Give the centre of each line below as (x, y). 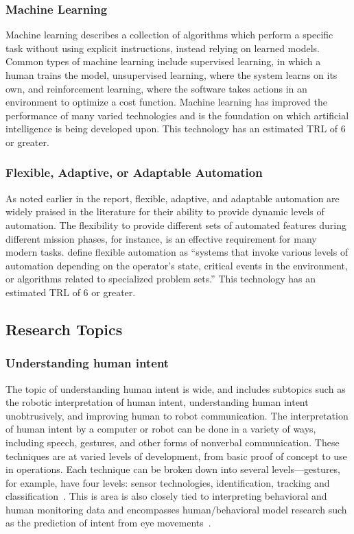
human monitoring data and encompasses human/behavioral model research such (176, 509)
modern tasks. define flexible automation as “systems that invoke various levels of (177, 252)
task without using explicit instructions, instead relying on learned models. (163, 48)
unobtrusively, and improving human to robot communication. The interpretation (177, 415)
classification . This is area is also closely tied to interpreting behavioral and (166, 496)
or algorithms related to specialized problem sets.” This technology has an (161, 279)
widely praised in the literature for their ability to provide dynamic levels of (165, 211)
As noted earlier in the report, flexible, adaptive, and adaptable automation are (173, 198)
